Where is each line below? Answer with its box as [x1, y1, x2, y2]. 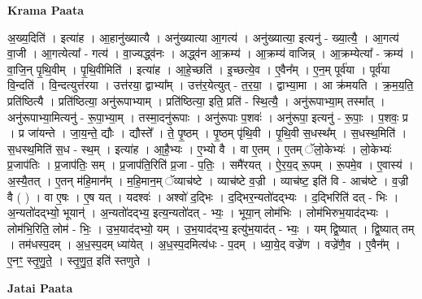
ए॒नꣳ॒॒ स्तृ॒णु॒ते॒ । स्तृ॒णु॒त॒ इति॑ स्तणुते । [7, 251, 151, 268]
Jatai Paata [7, 279, 73, 296]
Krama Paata [7, 2, 84, 18]
